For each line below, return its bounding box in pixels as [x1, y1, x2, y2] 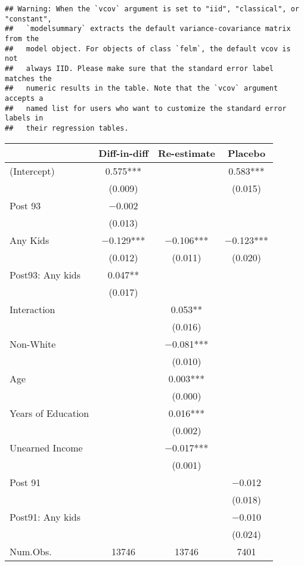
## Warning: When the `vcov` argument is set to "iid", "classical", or [5, 5, 299, 13]
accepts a [5, 94, 44, 103]
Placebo [227, 146, 266, 160]
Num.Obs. [10, 544, 52, 558]
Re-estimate [157, 146, 216, 160]
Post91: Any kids [10, 509, 81, 524]
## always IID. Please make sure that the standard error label [5, 64, 274, 73]
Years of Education [10, 406, 89, 420]
